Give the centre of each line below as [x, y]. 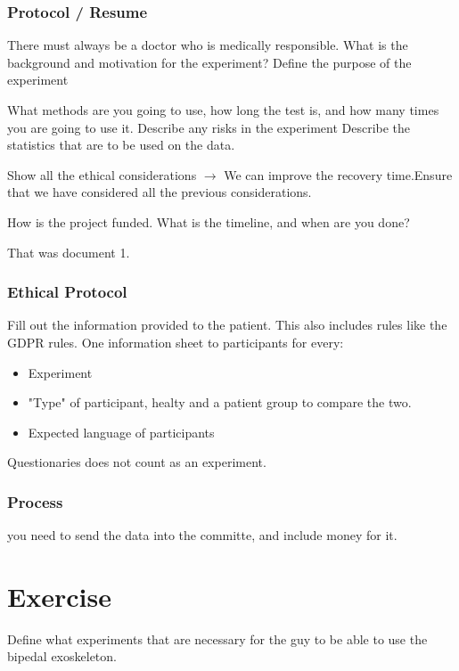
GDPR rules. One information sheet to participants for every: [176, 342]
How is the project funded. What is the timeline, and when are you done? [209, 221]
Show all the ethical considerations [102, 174]
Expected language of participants [121, 432]
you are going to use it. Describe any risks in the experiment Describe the [209, 127]
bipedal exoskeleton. [62, 656]
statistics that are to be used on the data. [121, 145]
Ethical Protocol [67, 292]
